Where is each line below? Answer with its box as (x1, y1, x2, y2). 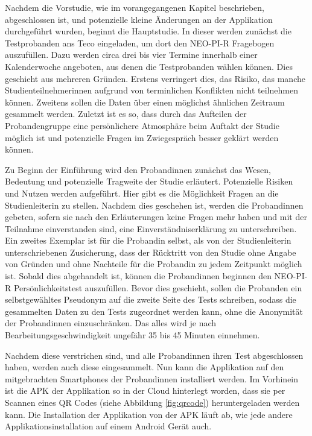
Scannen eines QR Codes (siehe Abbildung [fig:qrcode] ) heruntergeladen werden (5, 396, 300, 408)
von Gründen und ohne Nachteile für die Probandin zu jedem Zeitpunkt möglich (5, 257, 302, 270)
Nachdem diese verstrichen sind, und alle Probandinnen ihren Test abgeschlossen (5, 349, 304, 361)
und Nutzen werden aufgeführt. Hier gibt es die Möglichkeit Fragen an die (5, 186, 279, 199)
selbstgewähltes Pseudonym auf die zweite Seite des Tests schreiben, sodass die (5, 293, 296, 306)
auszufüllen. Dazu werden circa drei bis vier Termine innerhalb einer (5, 48, 258, 61)
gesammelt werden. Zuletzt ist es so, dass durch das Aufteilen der (5, 107, 247, 120)
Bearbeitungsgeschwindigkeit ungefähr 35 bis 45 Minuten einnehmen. (5, 329, 260, 341)
